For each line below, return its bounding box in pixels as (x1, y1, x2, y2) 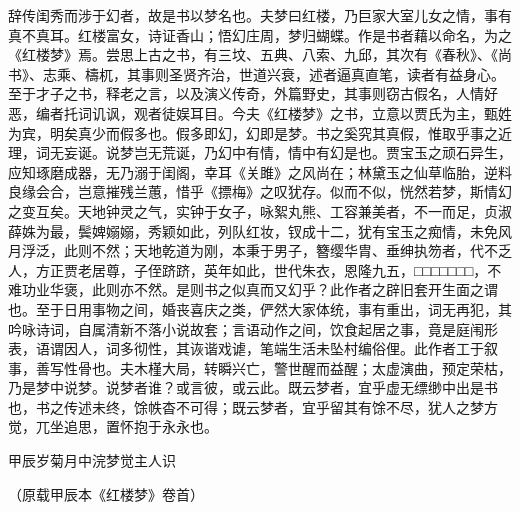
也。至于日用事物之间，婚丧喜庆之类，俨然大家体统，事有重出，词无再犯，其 (8, 298, 512, 319)
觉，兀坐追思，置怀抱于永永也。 (8, 416, 218, 437)
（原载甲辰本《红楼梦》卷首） (8, 483, 197, 504)
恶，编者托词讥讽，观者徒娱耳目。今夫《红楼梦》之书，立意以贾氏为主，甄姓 (8, 102, 512, 123)
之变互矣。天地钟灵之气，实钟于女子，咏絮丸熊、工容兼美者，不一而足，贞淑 (8, 200, 512, 221)
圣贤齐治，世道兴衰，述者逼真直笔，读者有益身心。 (168, 63, 505, 84)
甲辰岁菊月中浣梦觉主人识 (8, 450, 176, 471)
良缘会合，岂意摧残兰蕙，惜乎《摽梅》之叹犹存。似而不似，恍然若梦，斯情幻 (8, 181, 512, 202)
